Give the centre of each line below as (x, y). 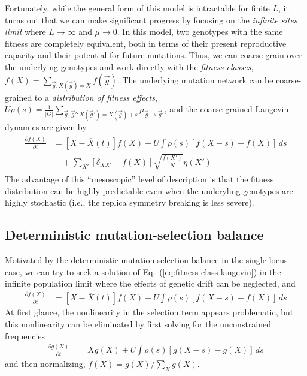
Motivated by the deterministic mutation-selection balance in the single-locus (146, 260)
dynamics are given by (46, 126)
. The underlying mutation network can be (195, 79)
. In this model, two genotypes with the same (200, 31)
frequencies (25, 336)
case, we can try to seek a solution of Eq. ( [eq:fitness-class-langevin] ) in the (143, 271)
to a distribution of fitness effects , (96, 97)
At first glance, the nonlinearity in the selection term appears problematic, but (149, 312)
